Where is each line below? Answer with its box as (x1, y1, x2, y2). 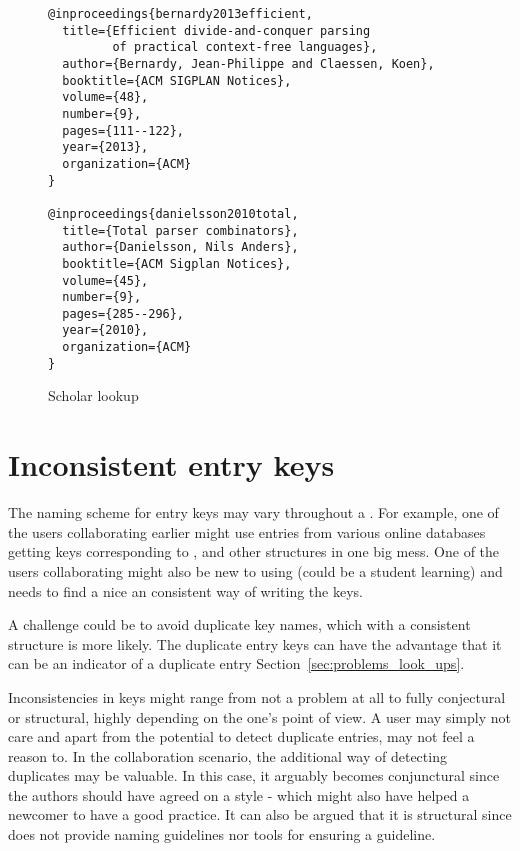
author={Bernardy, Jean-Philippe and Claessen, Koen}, (62, 56, 435, 71)
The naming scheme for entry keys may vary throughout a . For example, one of (8, 502, 499, 523)
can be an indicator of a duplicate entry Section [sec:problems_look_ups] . (8, 653, 465, 674)
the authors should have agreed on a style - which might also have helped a (8, 784, 470, 805)
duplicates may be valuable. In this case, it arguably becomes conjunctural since (8, 765, 500, 786)
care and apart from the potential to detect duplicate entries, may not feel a (8, 726, 475, 747)
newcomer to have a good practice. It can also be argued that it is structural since (8, 804, 512, 825)
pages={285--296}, (62, 306, 185, 321)
